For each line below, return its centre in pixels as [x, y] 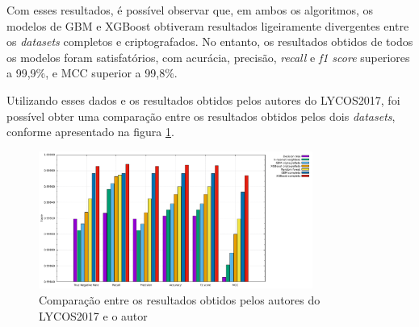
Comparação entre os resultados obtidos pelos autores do [180, 299]
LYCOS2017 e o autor [93, 315]
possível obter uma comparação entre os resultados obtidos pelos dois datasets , [201, 116]
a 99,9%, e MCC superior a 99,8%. [92, 73]
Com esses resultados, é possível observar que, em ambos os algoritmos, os [190, 10]
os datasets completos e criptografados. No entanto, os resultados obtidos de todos [210, 41]
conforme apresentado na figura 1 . [90, 132]
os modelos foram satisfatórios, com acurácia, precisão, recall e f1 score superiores [208, 57]
